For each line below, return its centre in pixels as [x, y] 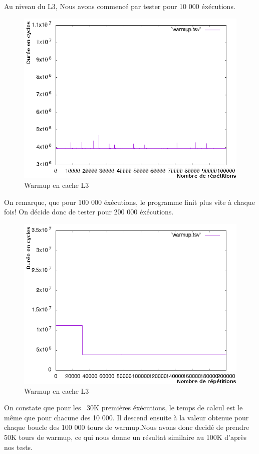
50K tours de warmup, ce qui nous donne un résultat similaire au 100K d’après [125, 437]
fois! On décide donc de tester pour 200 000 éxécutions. [89, 212]
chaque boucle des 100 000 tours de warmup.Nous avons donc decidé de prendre [127, 427]
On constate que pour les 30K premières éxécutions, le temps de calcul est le [123, 408]
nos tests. [18, 447]
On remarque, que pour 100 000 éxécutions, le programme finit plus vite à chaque [129, 202]
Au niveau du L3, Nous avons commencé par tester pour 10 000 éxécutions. [120, 6]
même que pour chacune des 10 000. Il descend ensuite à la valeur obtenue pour [126, 417]
